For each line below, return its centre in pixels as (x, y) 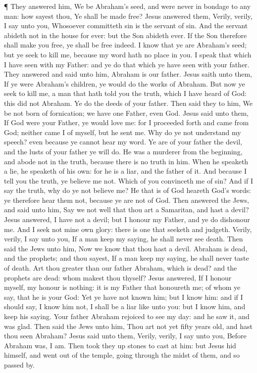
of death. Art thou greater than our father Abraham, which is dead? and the (121, 268)
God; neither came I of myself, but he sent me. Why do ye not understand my (123, 132)
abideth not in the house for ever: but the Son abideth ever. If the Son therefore (126, 35)
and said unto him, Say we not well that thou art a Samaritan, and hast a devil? (127, 210)
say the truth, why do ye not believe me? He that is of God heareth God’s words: (128, 190)
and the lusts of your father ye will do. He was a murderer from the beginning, (123, 151)
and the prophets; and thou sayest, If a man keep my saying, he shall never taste (127, 258)
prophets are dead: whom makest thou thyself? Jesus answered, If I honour (118, 277)
